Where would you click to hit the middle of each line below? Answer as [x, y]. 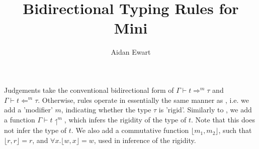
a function [20, 119]
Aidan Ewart [131, 52]
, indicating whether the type [106, 110]
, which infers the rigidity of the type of [125, 119]
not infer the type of [35, 130]
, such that [235, 130]
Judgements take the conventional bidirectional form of [89, 90]
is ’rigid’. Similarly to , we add [205, 110]
